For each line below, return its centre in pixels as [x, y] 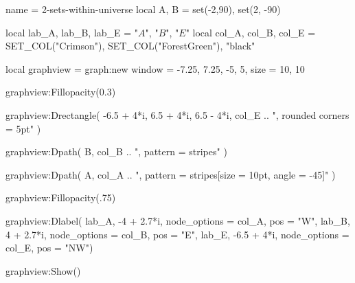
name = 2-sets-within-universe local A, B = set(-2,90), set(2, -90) [143, 9]
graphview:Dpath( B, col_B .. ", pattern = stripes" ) [116, 151]
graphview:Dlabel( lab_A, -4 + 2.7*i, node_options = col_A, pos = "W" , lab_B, [178, 220]
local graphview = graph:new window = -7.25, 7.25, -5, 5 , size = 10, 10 [155, 68]
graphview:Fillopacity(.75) [61, 197]
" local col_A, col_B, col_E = [251, 32]
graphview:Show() [43, 270]
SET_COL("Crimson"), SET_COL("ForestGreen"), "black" [130, 46]
